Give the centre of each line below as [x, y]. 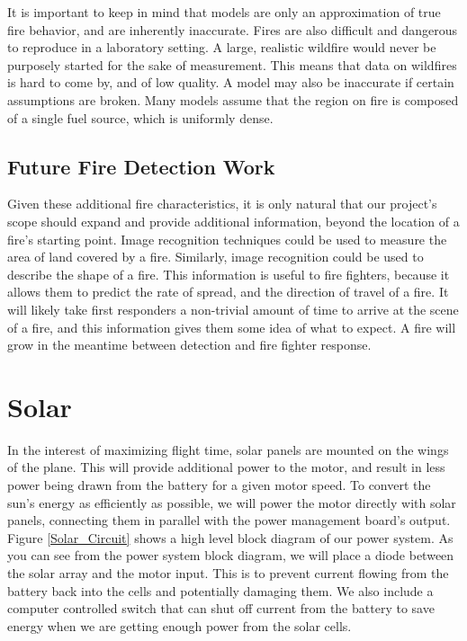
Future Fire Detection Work [141, 166]
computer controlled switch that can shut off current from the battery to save [221, 608]
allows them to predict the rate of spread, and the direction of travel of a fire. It [228, 292]
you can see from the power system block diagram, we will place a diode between [231, 555]
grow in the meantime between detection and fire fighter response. [189, 345]
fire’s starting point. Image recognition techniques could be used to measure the [227, 239]
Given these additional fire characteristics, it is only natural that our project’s [222, 204]
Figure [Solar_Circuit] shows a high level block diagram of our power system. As [230, 537]
